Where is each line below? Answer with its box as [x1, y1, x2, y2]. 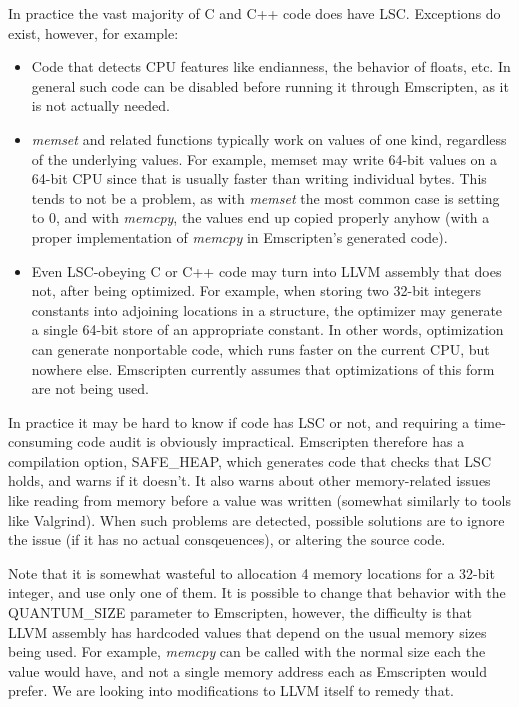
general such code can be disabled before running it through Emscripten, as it [31, 75, 509, 96]
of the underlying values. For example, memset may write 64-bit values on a [31, 148, 498, 169]
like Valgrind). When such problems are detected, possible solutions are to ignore [8, 509, 505, 530]
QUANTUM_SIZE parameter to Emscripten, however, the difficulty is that [8, 602, 472, 623]
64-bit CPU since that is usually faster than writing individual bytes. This [31, 168, 487, 189]
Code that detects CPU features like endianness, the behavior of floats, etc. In [31, 56, 511, 77]
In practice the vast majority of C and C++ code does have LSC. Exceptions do [8, 3, 501, 23]
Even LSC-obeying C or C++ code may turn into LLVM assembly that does [31, 260, 502, 281]
